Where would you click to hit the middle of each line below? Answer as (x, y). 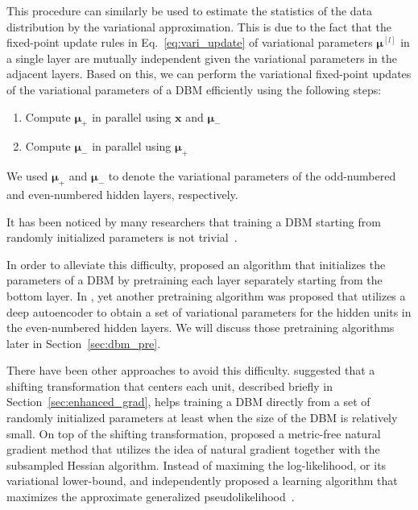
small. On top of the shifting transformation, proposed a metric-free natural (194, 433)
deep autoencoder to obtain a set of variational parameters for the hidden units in (209, 311)
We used (27, 176)
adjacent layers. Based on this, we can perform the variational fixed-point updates (209, 74)
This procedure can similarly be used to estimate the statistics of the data (190, 10)
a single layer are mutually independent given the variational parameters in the (202, 58)
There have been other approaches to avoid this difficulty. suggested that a (191, 370)
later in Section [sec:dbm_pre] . (84, 343)
